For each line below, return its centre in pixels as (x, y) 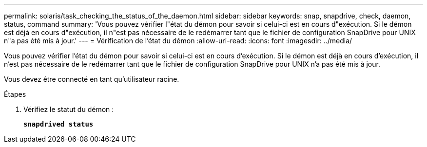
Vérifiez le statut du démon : (69, 109)
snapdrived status (58, 124)
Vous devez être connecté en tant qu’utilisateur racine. (92, 79)
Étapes (15, 94)
